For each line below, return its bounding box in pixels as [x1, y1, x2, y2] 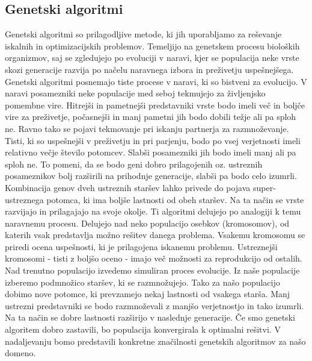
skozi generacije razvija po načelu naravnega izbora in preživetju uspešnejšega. [5, 63, 294, 75]
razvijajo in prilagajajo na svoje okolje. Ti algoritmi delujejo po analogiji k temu [5, 205, 301, 218]
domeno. [5, 347, 36, 359]
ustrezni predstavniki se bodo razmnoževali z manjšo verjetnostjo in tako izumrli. [5, 299, 304, 312]
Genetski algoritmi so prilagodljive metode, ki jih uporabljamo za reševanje [5, 28, 282, 40]
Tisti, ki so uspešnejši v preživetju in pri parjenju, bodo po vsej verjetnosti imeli [5, 134, 301, 146]
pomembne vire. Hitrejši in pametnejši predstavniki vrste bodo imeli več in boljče [5, 98, 305, 111]
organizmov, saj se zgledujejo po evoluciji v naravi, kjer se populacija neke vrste [5, 51, 299, 64]
